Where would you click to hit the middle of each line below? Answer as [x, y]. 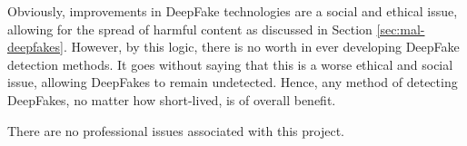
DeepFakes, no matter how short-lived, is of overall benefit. [172, 99]
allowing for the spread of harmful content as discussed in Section [190, 29]
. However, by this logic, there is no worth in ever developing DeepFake [261, 47]
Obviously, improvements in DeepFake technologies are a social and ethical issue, [233, 11]
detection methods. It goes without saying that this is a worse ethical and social [230, 64]
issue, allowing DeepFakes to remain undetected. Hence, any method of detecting [233, 82]
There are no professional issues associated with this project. [176, 130]
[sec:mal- [401, 29]
